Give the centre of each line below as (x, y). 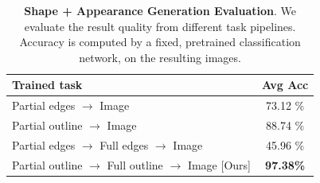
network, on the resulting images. (160, 57)
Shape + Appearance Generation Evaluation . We (160, 10)
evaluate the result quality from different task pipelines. (160, 26)
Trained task (47, 85)
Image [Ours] (219, 164)
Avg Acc (285, 85)
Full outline (135, 164)
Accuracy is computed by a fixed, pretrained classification (160, 42)
